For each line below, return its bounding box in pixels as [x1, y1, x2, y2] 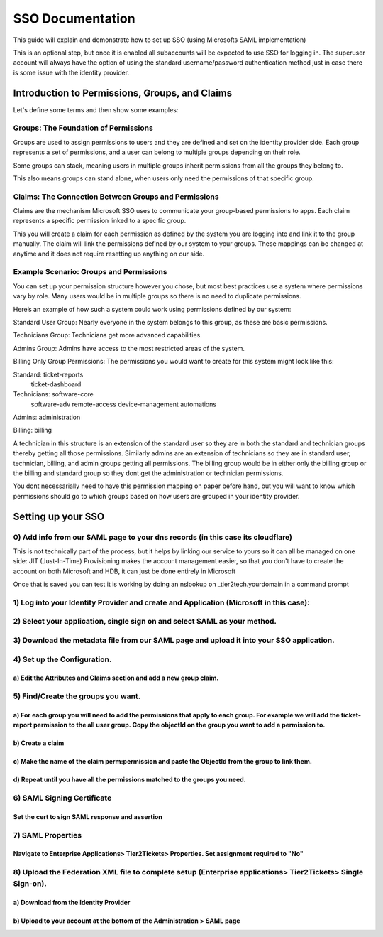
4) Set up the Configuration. [13, 654, 112, 664]
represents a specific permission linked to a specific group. [13, 217, 187, 225]
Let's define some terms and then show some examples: [13, 105, 179, 114]
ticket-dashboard [30, 380, 82, 389]
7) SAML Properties [13, 830, 82, 840]
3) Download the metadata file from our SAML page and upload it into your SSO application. [13, 636, 335, 646]
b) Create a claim [13, 739, 65, 747]
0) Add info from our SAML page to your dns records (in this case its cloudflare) [13, 532, 293, 542]
